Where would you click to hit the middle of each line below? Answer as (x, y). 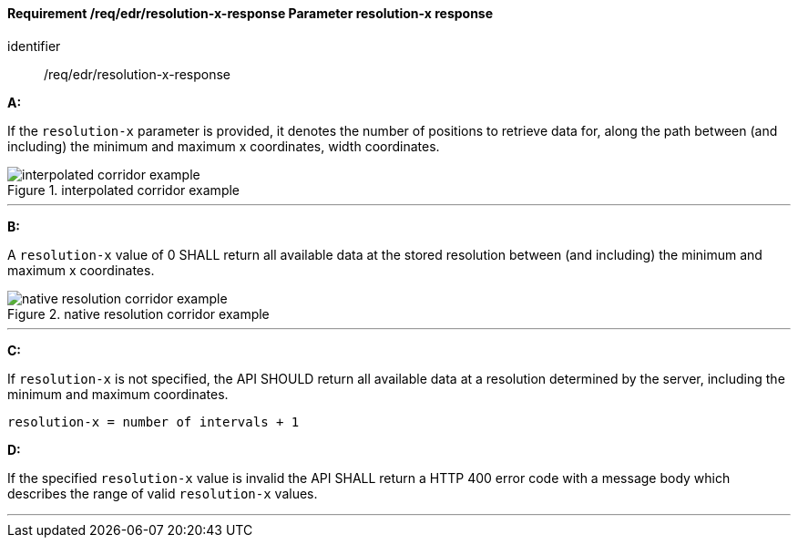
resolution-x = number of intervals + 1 (153, 422)
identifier (34, 46)
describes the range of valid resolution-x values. (163, 493)
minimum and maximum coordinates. (118, 394)
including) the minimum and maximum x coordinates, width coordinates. (224, 146)
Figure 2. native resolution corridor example (138, 314)
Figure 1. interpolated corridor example (124, 190)
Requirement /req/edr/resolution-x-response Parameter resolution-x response (251, 13)
